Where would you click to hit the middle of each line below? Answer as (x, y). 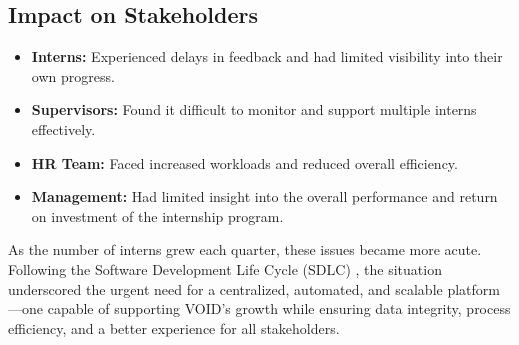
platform (473, 288)
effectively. (63, 128)
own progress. (73, 75)
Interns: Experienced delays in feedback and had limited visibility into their (267, 56)
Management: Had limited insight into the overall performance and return (264, 196)
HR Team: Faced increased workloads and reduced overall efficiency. (244, 162)
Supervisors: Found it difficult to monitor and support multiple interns (254, 109)
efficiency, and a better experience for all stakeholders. (174, 327)
